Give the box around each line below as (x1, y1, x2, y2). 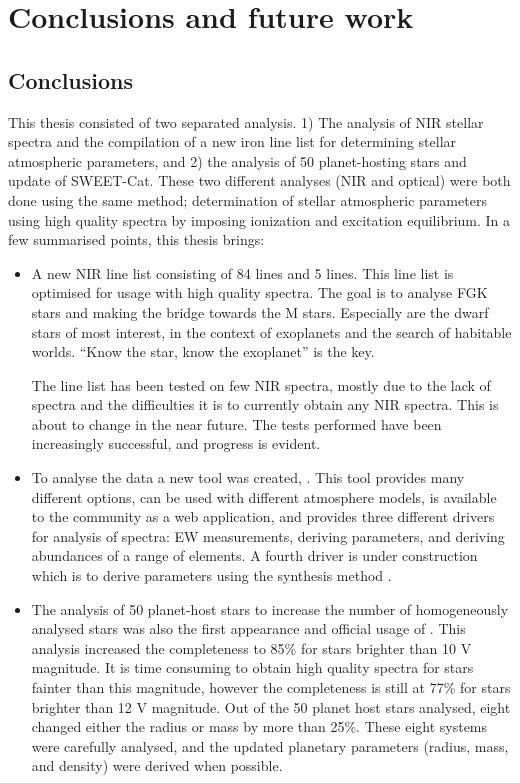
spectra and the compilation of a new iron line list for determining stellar (8, 131, 457, 152)
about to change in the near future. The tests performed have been (31, 413, 442, 434)
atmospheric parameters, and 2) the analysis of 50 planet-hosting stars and (8, 150, 467, 171)
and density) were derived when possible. (31, 755, 283, 776)
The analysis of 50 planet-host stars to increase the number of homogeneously (31, 598, 509, 619)
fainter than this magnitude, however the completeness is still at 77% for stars (31, 677, 511, 698)
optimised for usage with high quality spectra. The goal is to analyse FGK (31, 282, 488, 303)
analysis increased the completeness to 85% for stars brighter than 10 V (31, 637, 472, 658)
